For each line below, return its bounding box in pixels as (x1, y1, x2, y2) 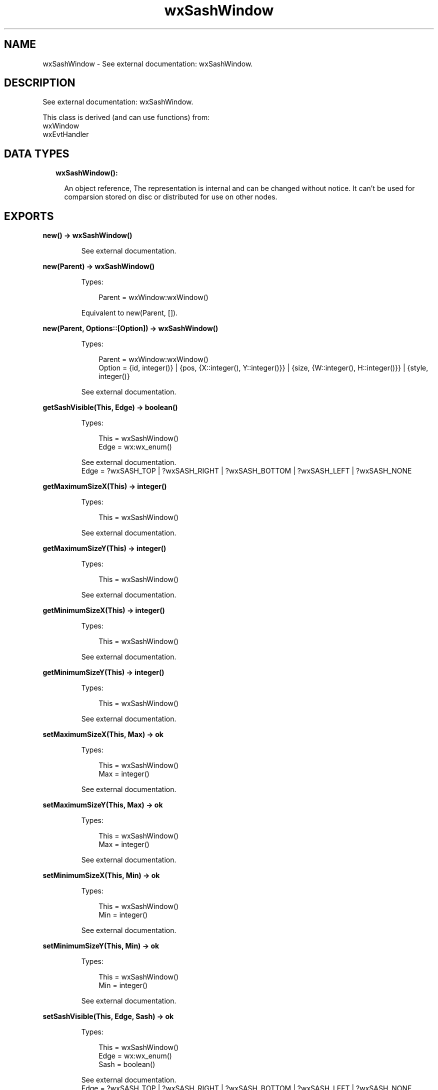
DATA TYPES (4, 147, 69, 160)
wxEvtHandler (42, 130, 89, 139)
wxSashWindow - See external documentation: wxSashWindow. (42, 59, 253, 68)
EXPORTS (4, 209, 54, 222)
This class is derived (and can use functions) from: (42, 113, 210, 122)
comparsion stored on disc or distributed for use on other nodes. (64, 192, 277, 201)
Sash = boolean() (98, 1060, 155, 1069)
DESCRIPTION (4, 76, 75, 89)
